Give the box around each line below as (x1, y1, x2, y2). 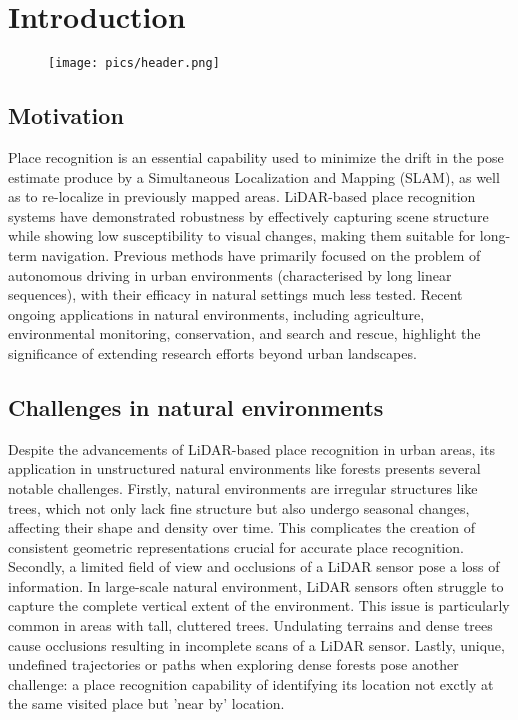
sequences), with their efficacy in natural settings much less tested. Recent (8, 284, 463, 305)
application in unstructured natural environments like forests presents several (8, 458, 481, 479)
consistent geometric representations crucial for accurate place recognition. (8, 536, 464, 557)
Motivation (8, 100, 124, 131)
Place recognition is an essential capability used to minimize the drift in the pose (8, 146, 504, 167)
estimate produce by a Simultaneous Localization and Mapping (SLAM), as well (8, 166, 500, 187)
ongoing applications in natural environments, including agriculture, (8, 303, 425, 324)
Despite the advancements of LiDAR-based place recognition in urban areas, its (8, 438, 495, 459)
